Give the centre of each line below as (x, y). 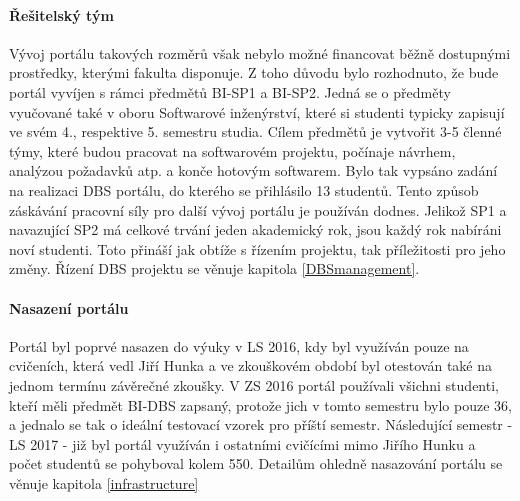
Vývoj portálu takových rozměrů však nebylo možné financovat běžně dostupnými (260, 52)
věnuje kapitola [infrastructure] (104, 482)
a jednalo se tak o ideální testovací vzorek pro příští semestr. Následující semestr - (261, 424)
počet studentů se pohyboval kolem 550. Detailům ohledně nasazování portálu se (256, 463)
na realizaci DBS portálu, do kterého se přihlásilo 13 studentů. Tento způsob (244, 189)
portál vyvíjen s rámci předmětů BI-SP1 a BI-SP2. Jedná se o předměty (230, 91)
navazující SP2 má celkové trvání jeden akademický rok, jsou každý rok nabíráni (255, 229)
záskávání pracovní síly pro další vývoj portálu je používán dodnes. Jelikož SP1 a (258, 209)
